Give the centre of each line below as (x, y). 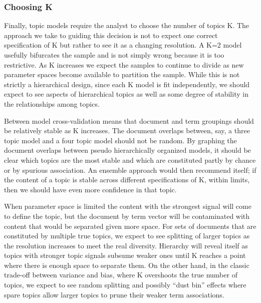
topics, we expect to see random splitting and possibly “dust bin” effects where (125, 285)
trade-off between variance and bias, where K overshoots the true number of (121, 275)
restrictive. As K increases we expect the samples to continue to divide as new (124, 64)
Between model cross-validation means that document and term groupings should (129, 120)
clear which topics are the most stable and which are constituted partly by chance (130, 160)
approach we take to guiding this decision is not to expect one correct (111, 35)
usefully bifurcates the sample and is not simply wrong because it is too (114, 55)
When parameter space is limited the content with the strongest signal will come (128, 206)
